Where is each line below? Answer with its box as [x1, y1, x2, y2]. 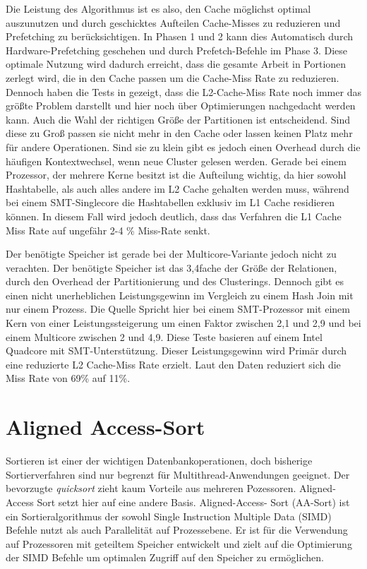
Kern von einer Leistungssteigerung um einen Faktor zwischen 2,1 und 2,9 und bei [6, 316, 361, 330]
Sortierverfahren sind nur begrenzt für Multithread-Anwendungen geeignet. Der [6, 467, 350, 481]
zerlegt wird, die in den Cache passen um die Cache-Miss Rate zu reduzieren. [6, 70, 339, 85]
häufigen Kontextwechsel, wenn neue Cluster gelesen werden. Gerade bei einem [6, 153, 347, 168]
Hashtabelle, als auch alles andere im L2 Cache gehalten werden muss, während [6, 181, 349, 196]
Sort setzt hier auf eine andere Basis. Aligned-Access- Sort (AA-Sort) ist [37, 494, 350, 509]
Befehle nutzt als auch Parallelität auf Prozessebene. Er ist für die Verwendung [6, 522, 348, 537]
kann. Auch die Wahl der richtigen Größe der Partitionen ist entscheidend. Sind [6, 112, 350, 126]
